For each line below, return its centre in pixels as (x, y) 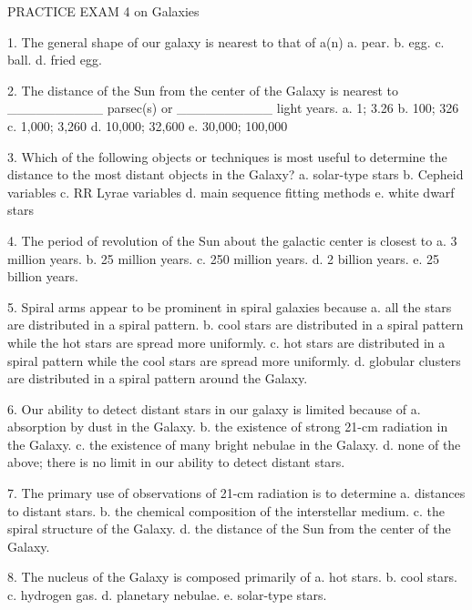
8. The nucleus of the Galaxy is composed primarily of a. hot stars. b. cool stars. (232, 577)
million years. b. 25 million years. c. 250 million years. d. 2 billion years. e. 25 (224, 258)
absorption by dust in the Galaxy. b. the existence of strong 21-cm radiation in (228, 427)
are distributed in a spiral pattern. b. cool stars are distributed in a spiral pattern (236, 325)
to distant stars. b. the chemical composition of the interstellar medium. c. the (226, 510)
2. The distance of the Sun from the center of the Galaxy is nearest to (203, 90)
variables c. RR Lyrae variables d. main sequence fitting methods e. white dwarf (231, 192)
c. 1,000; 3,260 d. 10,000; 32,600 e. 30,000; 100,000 (148, 125)
